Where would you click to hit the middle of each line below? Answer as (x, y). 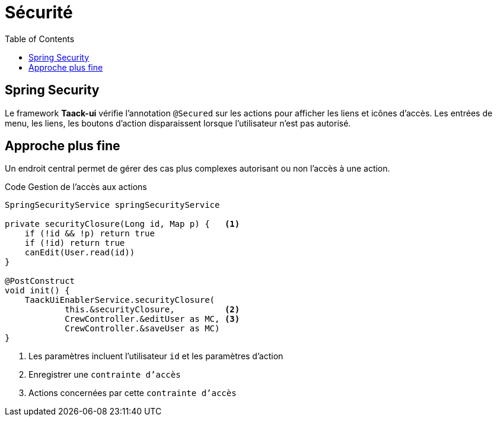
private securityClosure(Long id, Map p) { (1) (122, 224)
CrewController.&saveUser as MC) (142, 329)
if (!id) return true (75, 243)
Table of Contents (40, 39)
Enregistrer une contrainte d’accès (105, 375)
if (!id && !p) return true (90, 234)
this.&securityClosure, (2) (152, 310)
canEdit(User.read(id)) (80, 253)
